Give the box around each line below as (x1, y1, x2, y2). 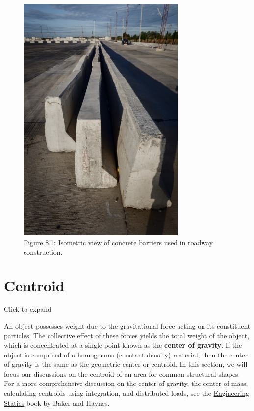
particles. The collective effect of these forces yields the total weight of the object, (4, 330, 250, 340)
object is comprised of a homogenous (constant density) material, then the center (4, 349, 248, 359)
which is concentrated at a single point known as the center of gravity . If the (4, 340, 242, 350)
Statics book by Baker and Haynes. (4, 397, 110, 408)
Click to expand (4, 304, 51, 314)
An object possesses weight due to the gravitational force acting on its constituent (4, 320, 251, 330)
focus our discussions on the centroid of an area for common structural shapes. (4, 368, 240, 379)
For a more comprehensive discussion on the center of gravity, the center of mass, (4, 378, 248, 388)
